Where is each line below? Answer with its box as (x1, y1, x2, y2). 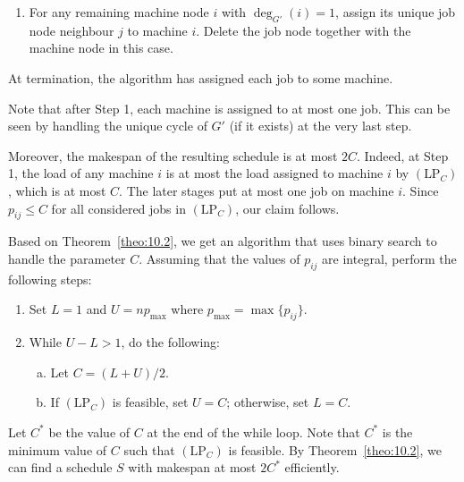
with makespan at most (128, 458, 257, 477)
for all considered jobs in (51, 199, 186, 217)
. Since (402, 181, 439, 199)
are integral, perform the (322, 249, 457, 267)
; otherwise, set (226, 393, 309, 411)
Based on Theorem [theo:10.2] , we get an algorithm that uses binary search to (8, 232, 437, 250)
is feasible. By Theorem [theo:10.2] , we (228, 440, 442, 459)
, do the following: (121, 333, 220, 351)
